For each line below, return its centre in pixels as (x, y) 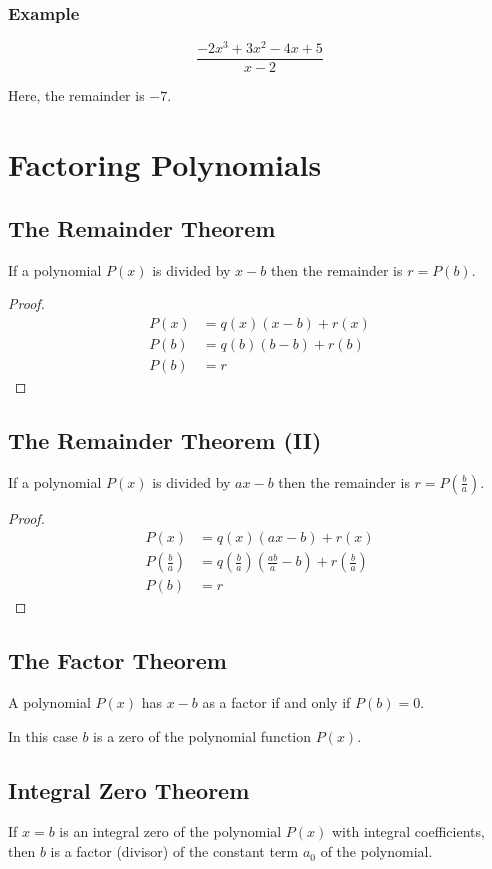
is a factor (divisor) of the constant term (174, 851)
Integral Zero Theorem (129, 789)
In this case (43, 735)
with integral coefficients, (408, 831)
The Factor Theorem (117, 660)
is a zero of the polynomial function (202, 735)
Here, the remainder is (76, 95)
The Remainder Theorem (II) (165, 439)
